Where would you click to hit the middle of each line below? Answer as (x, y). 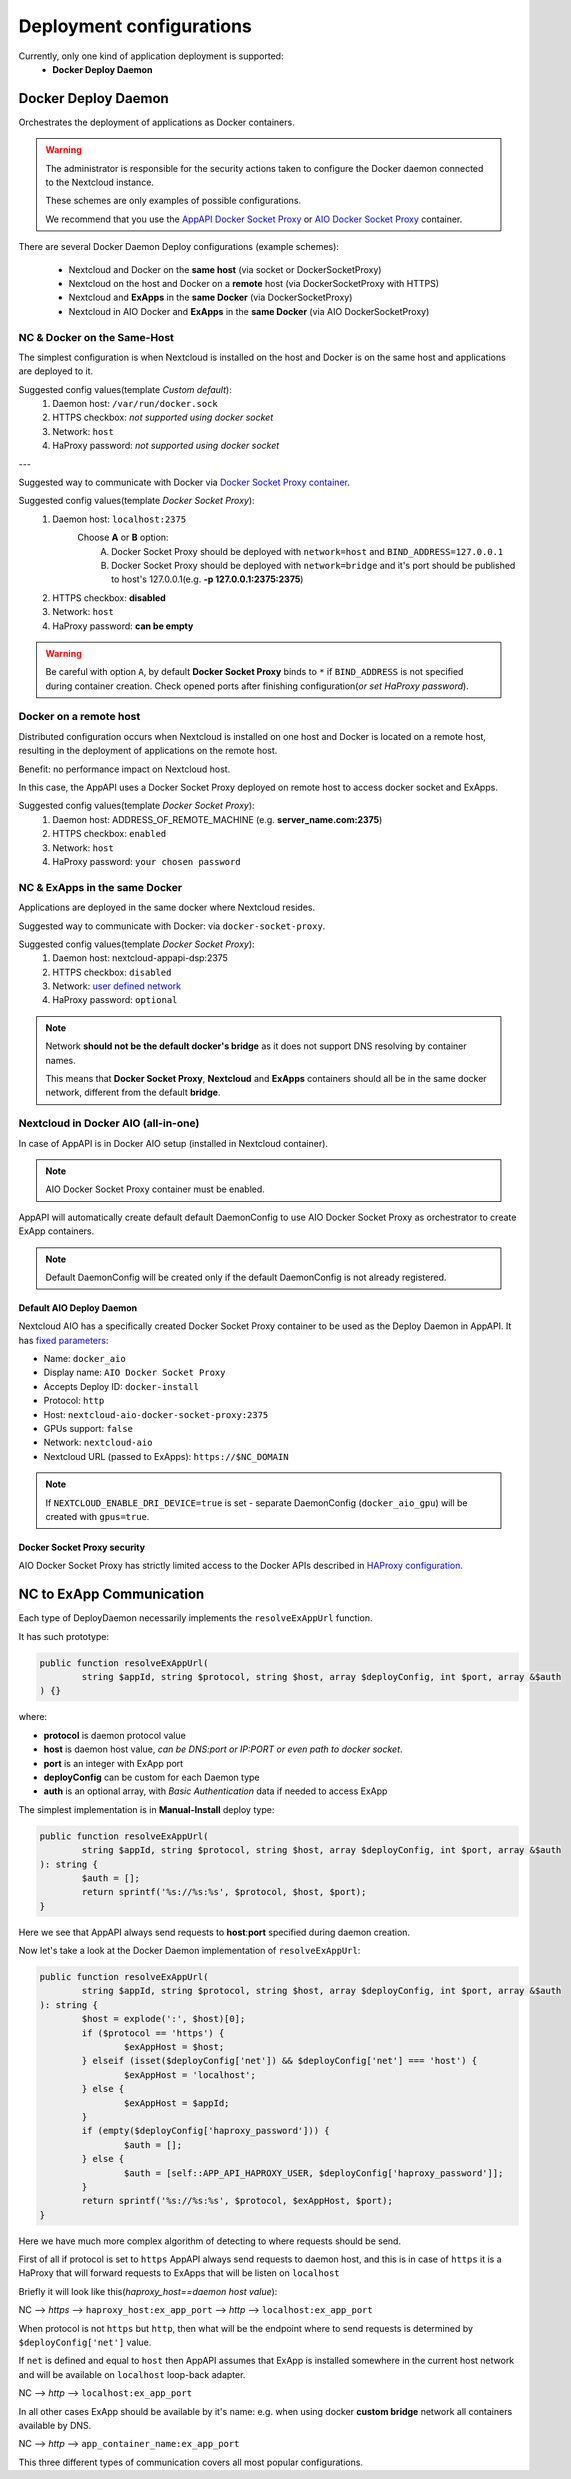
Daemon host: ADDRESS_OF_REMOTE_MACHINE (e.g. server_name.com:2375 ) (217, 819)
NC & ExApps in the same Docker (100, 887)
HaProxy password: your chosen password (146, 861)
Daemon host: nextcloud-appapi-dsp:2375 (140, 958)
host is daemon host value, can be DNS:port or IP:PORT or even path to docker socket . (223, 1749)
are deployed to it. (56, 371)
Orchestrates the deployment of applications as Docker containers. (156, 122)
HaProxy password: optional (115, 1000)
